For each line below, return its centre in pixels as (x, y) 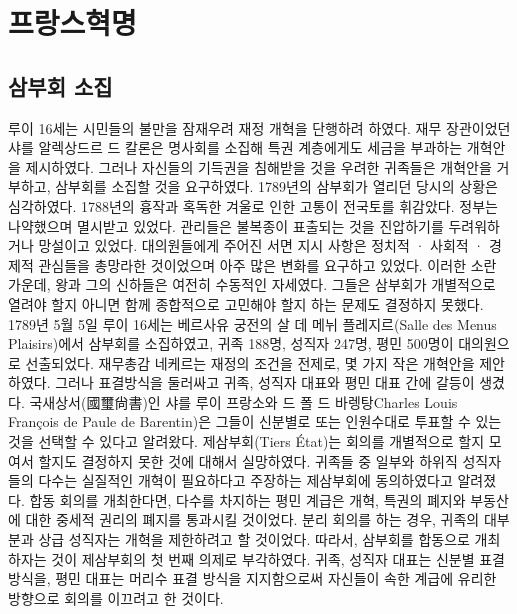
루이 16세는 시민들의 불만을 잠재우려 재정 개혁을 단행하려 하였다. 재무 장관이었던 (259, 127)
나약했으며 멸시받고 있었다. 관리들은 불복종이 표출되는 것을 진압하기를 (226, 225)
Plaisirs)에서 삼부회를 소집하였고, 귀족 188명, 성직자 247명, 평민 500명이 (231, 343)
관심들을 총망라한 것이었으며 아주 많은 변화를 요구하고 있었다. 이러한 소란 (267, 264)
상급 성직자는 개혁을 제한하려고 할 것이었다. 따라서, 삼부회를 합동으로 (254, 539)
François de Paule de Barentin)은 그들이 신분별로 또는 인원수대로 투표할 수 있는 (255, 421)
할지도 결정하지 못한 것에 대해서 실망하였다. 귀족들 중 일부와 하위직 (248, 460)
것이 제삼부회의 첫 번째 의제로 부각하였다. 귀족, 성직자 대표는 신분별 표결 (278, 558)
